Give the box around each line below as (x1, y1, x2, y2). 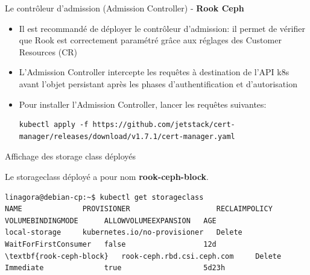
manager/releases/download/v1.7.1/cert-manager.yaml (19, 132, 235, 141)
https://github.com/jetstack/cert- (92, 120, 235, 129)
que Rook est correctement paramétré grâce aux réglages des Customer (19, 34, 282, 46)
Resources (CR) (19, 45, 78, 58)
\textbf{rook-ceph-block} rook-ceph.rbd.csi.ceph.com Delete (5, 252, 282, 261)
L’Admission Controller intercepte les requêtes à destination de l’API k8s (19, 66, 289, 78)
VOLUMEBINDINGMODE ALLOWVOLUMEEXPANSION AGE (5, 216, 217, 225)
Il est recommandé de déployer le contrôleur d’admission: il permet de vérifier (19, 22, 305, 34)
